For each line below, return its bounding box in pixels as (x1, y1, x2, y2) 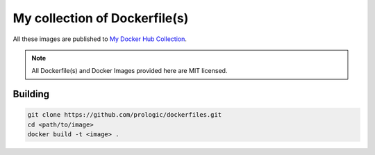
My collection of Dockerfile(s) (12, 10, 189, 26)
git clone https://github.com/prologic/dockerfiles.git (27, 111, 222, 119)
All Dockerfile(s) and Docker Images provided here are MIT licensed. (31, 67, 228, 75)
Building (12, 88, 50, 100)
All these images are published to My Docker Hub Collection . (12, 35, 187, 43)
